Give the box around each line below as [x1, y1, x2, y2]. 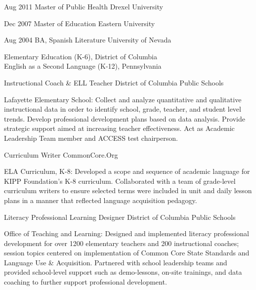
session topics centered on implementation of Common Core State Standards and [4, 248, 250, 258]
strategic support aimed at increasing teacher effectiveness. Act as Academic [4, 123, 235, 133]
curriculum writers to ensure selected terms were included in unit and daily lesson [4, 185, 252, 196]
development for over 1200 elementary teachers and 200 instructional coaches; [4, 238, 239, 248]
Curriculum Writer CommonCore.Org [4, 149, 118, 160]
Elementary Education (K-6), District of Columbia [4, 51, 157, 61]
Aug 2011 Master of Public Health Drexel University [4, 1, 163, 11]
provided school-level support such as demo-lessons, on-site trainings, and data [4, 267, 242, 277]
